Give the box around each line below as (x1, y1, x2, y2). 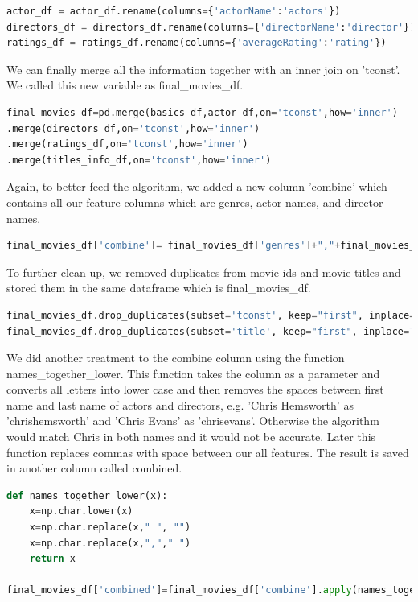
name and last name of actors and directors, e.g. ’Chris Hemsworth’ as (6, 396, 354, 413)
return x (29, 553, 76, 565)
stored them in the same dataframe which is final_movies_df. (6, 279, 311, 296)
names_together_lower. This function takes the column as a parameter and (6, 365, 380, 381)
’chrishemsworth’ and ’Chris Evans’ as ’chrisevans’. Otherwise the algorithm (6, 412, 379, 429)
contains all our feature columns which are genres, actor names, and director (6, 193, 383, 210)
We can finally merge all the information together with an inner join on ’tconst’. (6, 60, 400, 77)
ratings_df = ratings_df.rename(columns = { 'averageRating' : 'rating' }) (6, 37, 387, 49)
